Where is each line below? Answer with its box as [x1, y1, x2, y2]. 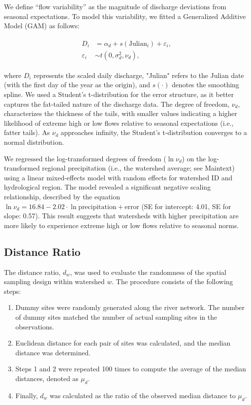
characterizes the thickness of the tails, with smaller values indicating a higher [4, 108, 237, 118]
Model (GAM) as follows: [4, 20, 80, 31]
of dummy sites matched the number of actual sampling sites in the [15, 311, 217, 322]
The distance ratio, [4, 267, 61, 277]
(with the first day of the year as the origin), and [4, 79, 151, 90]
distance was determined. [15, 347, 91, 357]
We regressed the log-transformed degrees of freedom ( [4, 153, 167, 163]
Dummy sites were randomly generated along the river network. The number [15, 302, 245, 312]
